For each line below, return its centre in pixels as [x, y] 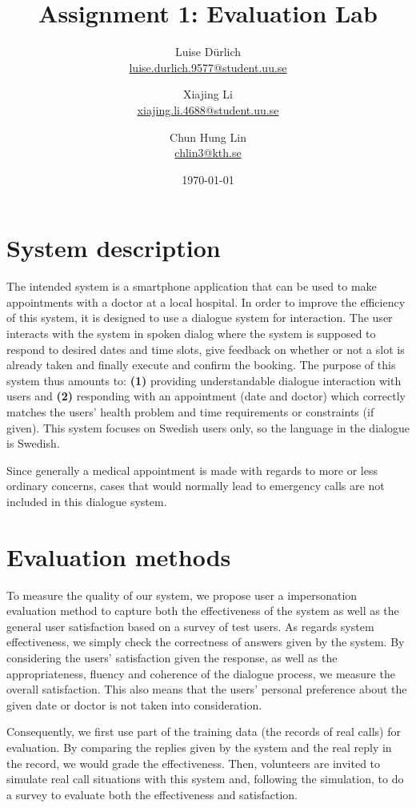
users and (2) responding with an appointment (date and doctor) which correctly [206, 396]
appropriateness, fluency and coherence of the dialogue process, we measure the [201, 673]
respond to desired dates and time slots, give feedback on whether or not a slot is [206, 349]
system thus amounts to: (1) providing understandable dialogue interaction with [204, 380]
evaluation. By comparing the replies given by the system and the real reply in [199, 747]
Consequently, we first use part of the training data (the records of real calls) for [204, 732]
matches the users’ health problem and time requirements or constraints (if [190, 411]
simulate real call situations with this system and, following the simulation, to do [205, 779]
